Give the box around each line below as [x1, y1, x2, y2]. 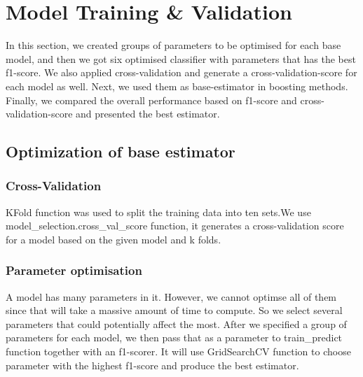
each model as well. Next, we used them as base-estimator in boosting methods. [6, 78, 348, 93]
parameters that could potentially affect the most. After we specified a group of [6, 316, 347, 331]
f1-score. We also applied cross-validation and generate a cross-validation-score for [6, 65, 357, 80]
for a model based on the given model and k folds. [6, 232, 221, 246]
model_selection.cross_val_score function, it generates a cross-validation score [6, 218, 344, 233]
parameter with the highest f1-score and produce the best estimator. [6, 357, 299, 372]
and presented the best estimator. [76, 106, 220, 121]
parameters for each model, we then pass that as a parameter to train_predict [6, 330, 343, 345]
